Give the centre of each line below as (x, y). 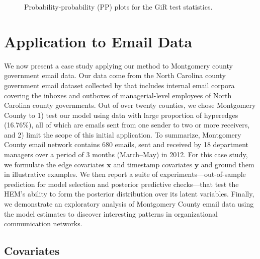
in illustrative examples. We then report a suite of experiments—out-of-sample (125, 174)
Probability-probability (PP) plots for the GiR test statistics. (118, 7)
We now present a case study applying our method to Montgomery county (118, 65)
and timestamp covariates (153, 164)
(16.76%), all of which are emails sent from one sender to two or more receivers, (127, 125)
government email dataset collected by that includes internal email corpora (119, 85)
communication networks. (43, 223)
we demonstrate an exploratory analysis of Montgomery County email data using (129, 204)
